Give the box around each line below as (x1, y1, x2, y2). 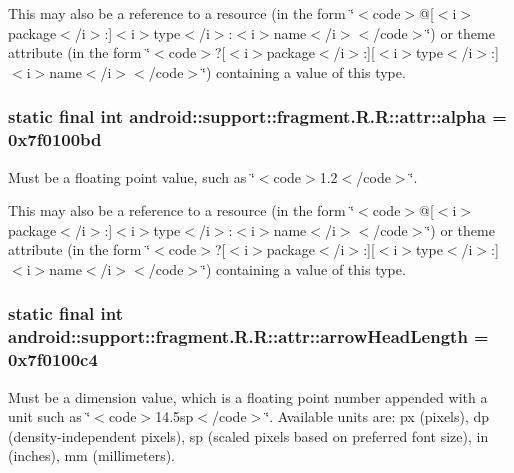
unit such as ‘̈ (8, 406, 91, 427)
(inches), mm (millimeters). (8, 445, 176, 466)
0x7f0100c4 (8, 347, 98, 372)
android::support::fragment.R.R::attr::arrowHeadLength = (8, 324, 489, 349)
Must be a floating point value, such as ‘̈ (8, 166, 255, 187)
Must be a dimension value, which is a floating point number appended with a (8, 386, 488, 407)
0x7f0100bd (8, 127, 102, 152)
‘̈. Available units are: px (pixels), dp (265, 406, 490, 427)
